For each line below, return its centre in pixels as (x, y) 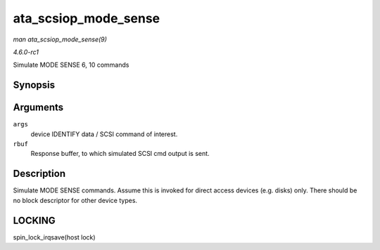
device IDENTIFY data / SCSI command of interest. (104, 134)
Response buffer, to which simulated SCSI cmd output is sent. (120, 154)
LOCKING (34, 220)
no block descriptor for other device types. (75, 200)
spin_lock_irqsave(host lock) (54, 237)
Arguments (38, 108)
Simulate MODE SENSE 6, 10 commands (71, 65)
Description (39, 174)
